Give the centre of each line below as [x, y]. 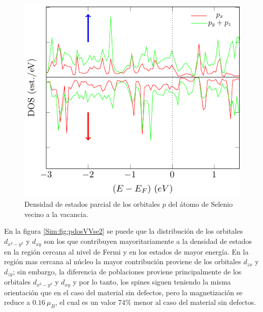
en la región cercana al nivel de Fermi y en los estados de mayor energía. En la [126, 251]
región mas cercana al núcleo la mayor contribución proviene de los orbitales [123, 261]
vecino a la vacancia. [56, 214]
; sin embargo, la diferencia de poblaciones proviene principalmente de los [127, 271]
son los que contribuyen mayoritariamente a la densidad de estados [148, 241]
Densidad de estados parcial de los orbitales [92, 204]
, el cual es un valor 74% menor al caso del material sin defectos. [156, 302]
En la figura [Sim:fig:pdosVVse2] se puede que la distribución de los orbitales [124, 231]
